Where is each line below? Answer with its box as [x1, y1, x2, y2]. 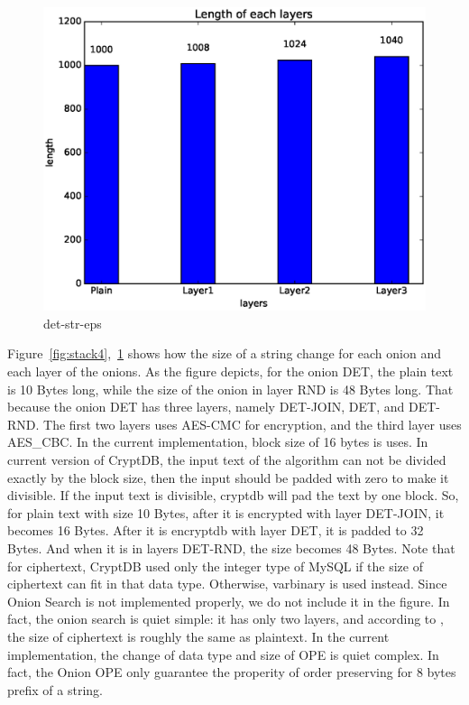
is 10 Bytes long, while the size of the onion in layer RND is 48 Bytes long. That [7, 379, 454, 398]
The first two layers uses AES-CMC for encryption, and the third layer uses [43, 414, 462, 433]
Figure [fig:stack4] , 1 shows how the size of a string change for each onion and [7, 344, 441, 363]
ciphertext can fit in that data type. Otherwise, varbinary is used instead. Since [7, 574, 447, 593]
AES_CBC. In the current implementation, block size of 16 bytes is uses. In [7, 432, 428, 451]
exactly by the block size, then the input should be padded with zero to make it [7, 468, 449, 487]
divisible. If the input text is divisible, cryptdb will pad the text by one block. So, [7, 486, 459, 505]
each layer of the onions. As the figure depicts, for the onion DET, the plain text [7, 362, 454, 380]
